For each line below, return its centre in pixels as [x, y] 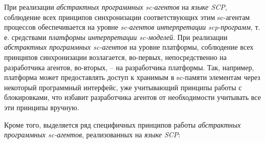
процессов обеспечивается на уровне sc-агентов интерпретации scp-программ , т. [132, 27]
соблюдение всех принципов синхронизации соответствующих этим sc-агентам [127, 17]
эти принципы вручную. [42, 107]
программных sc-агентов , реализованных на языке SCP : [92, 135]
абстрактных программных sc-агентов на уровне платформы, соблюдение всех [129, 47]
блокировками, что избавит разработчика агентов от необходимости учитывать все [132, 97]
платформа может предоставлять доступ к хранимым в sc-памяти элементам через [132, 77]
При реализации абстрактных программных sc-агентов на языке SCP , [116, 7]
